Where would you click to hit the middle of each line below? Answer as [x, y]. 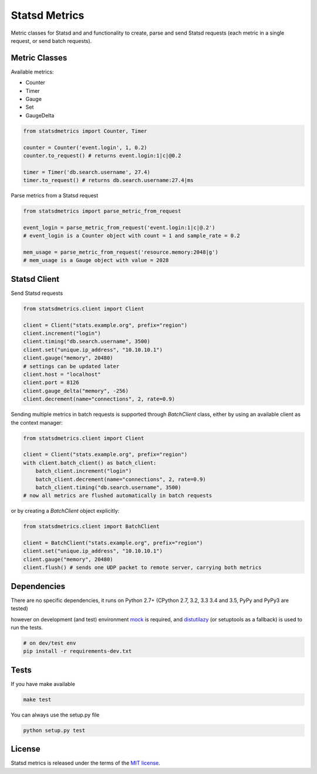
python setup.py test [54, 730]
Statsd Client [35, 279]
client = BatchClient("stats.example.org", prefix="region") [113, 543]
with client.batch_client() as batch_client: [90, 463]
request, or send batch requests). [51, 41]
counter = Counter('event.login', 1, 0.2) [85, 147]
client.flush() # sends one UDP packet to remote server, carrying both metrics [142, 568]
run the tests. [27, 627]
